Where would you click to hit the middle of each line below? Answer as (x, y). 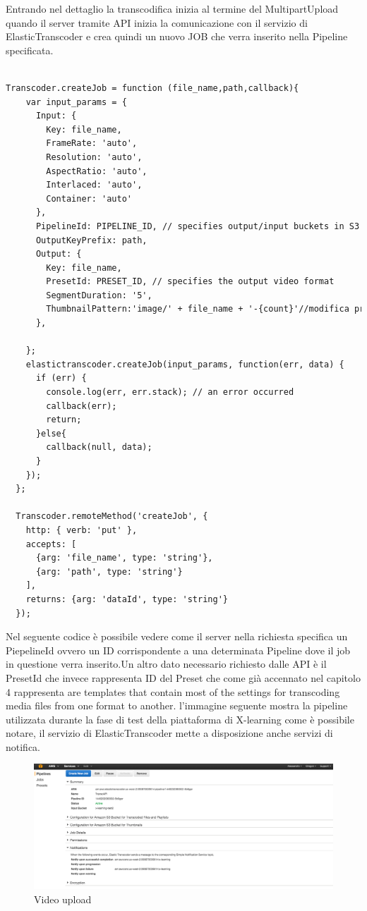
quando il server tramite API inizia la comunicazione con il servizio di (157, 22)
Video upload (63, 899)
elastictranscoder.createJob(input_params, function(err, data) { (185, 364)
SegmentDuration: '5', (99, 295)
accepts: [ (51, 544)
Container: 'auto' (89, 198)
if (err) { (61, 378)
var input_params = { (76, 102)
